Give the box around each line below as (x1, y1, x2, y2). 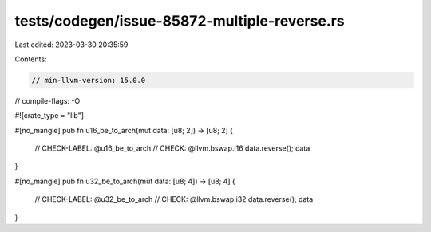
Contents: (14, 54, 47, 64)
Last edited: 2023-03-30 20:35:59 (14, 40, 129, 49)
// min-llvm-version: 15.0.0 (31, 76, 146, 85)
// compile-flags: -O (14, 96, 81, 105)
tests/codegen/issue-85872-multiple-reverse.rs (14, 12, 345, 29)
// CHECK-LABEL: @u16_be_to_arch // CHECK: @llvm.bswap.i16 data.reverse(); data (34, 144, 310, 153)
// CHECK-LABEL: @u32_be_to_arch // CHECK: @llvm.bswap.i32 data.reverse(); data (34, 195, 314, 204)
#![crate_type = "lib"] (14, 111, 84, 120)
